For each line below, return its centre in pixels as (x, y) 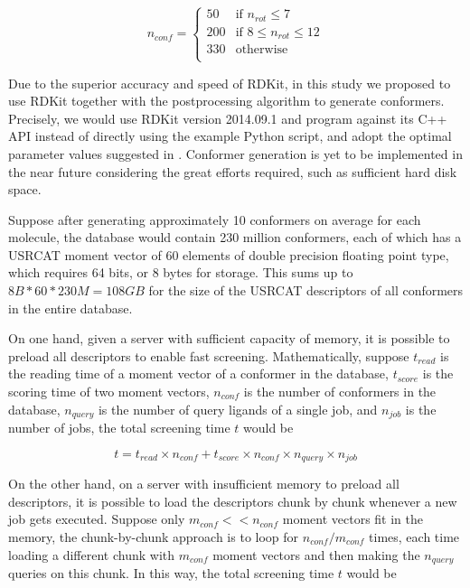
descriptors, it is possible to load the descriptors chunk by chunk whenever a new (233, 501)
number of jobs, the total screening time (119, 428)
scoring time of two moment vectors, (109, 392)
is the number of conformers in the (340, 392)
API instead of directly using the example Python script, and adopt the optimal (230, 136)
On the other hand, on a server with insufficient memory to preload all (204, 484)
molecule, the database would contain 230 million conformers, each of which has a (235, 237)
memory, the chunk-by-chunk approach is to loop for (154, 536)
